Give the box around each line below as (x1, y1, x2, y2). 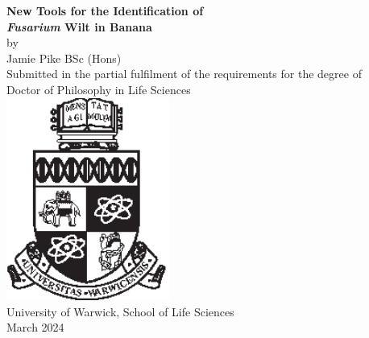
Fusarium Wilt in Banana (6, 18, 152, 35)
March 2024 (6, 319, 64, 336)
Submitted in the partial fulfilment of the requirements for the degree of (6, 65, 362, 82)
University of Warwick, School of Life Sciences (6, 303, 234, 319)
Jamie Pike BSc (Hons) (6, 49, 122, 66)
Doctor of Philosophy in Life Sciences (6, 80, 191, 97)
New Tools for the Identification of (6, 2, 204, 19)
